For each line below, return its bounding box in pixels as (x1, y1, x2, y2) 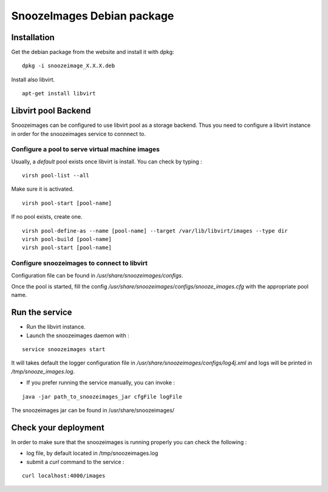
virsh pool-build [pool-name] (22, 236, 112, 243)
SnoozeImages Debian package (11, 9, 174, 22)
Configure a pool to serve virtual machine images (11, 145, 160, 154)
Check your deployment (11, 422, 104, 432)
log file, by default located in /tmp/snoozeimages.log (26, 449, 159, 457)
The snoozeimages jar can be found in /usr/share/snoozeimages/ (11, 406, 175, 414)
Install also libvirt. (11, 76, 55, 83)
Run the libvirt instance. (26, 323, 86, 330)
